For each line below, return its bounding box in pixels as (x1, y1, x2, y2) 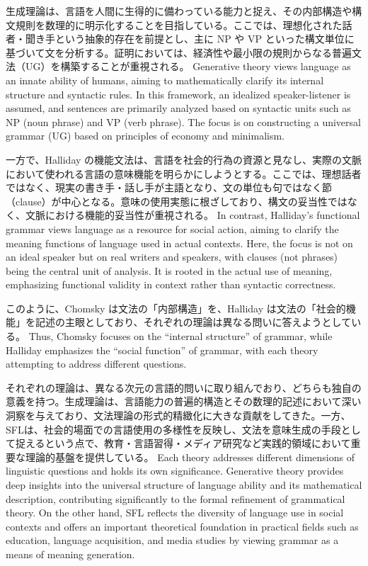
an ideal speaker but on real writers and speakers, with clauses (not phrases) (6, 249, 338, 264)
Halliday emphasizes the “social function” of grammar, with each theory (6, 342, 318, 357)
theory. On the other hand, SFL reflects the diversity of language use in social (6, 505, 344, 520)
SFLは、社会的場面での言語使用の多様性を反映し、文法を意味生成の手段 (6, 421, 341, 436)
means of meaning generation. (6, 546, 135, 561)
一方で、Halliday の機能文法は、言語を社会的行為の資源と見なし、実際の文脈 (6, 152, 362, 166)
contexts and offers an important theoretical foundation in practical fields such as (6, 519, 359, 533)
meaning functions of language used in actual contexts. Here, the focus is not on (6, 235, 353, 250)
